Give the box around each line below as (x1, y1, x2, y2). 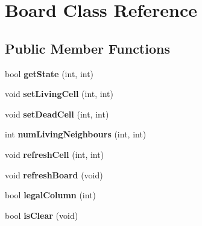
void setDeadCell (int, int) (5, 107, 109, 120)
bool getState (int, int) (5, 67, 94, 80)
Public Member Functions (5, 39, 170, 57)
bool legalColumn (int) (5, 189, 96, 201)
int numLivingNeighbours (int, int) (5, 128, 147, 140)
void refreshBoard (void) (5, 168, 103, 181)
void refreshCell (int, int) (5, 148, 104, 160)
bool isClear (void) (5, 209, 78, 221)
